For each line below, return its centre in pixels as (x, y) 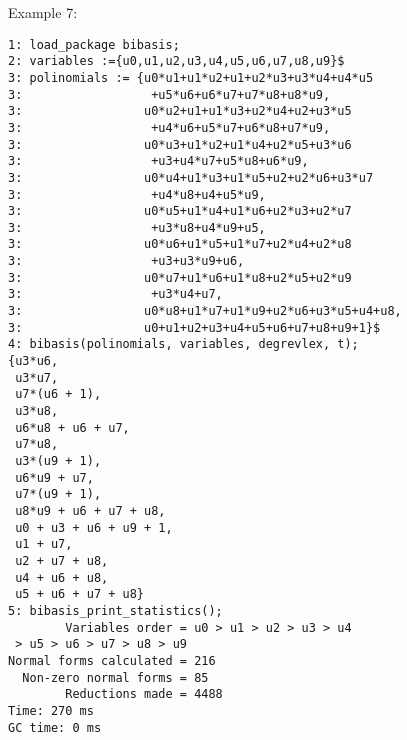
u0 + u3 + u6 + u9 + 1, (94, 527)
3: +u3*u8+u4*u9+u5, (137, 227)
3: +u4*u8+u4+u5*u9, (137, 194)
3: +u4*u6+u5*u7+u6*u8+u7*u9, (169, 127)
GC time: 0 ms (55, 727)
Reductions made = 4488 (144, 694)
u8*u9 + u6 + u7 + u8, (90, 510)
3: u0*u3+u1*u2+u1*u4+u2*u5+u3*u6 (180, 144)
